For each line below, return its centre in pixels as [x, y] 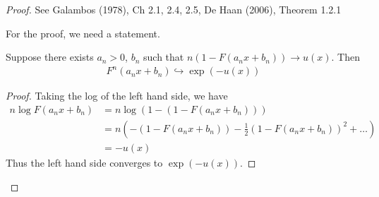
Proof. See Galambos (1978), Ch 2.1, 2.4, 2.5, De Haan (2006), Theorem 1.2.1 [174, 9]
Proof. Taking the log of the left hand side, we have [117, 96]
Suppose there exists [50, 57]
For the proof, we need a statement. [83, 33]
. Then [346, 57]
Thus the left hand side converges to [84, 162]
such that [164, 57]
